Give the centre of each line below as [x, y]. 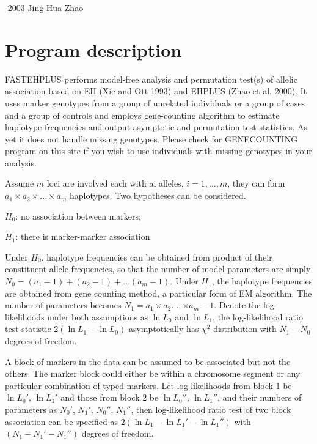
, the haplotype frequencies [262, 281]
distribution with [245, 329]
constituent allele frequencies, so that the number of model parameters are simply [158, 269]
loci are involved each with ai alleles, [115, 183]
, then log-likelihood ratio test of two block [211, 409]
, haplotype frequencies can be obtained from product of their [157, 257]
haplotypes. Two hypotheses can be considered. [158, 195]
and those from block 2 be [110, 397]
